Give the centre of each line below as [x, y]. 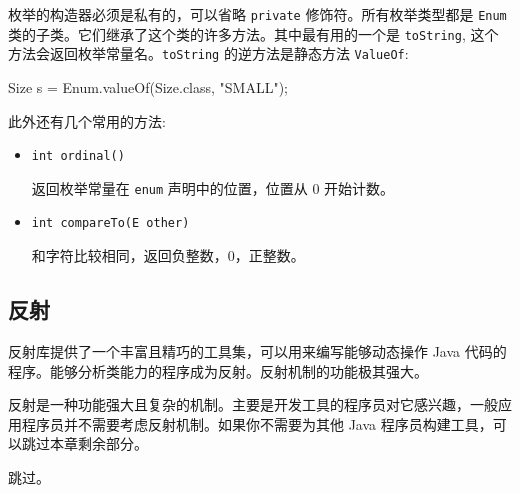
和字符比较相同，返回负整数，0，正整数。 [168, 255]
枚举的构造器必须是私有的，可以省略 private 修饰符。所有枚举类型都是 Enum [257, 14]
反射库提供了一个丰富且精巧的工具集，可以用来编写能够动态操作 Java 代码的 [257, 350]
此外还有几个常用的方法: [87, 120]
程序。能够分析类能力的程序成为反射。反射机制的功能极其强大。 [218, 370]
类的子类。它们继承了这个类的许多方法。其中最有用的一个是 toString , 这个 [253, 33]
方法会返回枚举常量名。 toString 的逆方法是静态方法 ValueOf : [208, 53]
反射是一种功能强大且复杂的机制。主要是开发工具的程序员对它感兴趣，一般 [253, 404]
